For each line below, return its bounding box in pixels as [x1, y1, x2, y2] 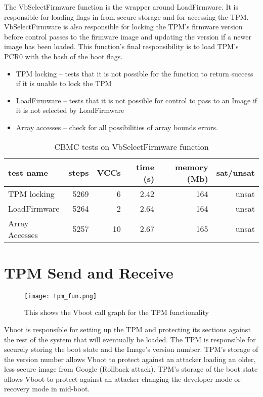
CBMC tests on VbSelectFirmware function [54, 140, 209, 152]
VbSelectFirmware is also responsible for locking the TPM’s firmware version [4, 21, 243, 32]
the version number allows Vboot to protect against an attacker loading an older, [4, 353, 256, 364]
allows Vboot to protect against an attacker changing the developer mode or [4, 373, 241, 384]
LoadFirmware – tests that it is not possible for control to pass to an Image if [16, 95, 257, 105]
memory [175, 161, 208, 173]
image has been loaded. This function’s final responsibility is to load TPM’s [4, 41, 239, 52]
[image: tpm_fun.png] [24, 292, 97, 300]
